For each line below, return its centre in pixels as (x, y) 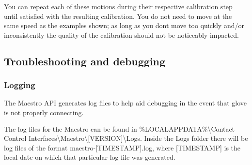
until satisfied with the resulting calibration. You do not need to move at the (118, 16)
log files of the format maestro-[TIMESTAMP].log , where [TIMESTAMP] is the (122, 147)
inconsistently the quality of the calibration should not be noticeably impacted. (121, 35)
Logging (20, 85)
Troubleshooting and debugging (85, 61)
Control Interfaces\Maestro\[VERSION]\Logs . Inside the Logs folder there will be (126, 138)
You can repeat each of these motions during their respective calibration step (118, 6)
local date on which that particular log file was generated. (90, 157)
